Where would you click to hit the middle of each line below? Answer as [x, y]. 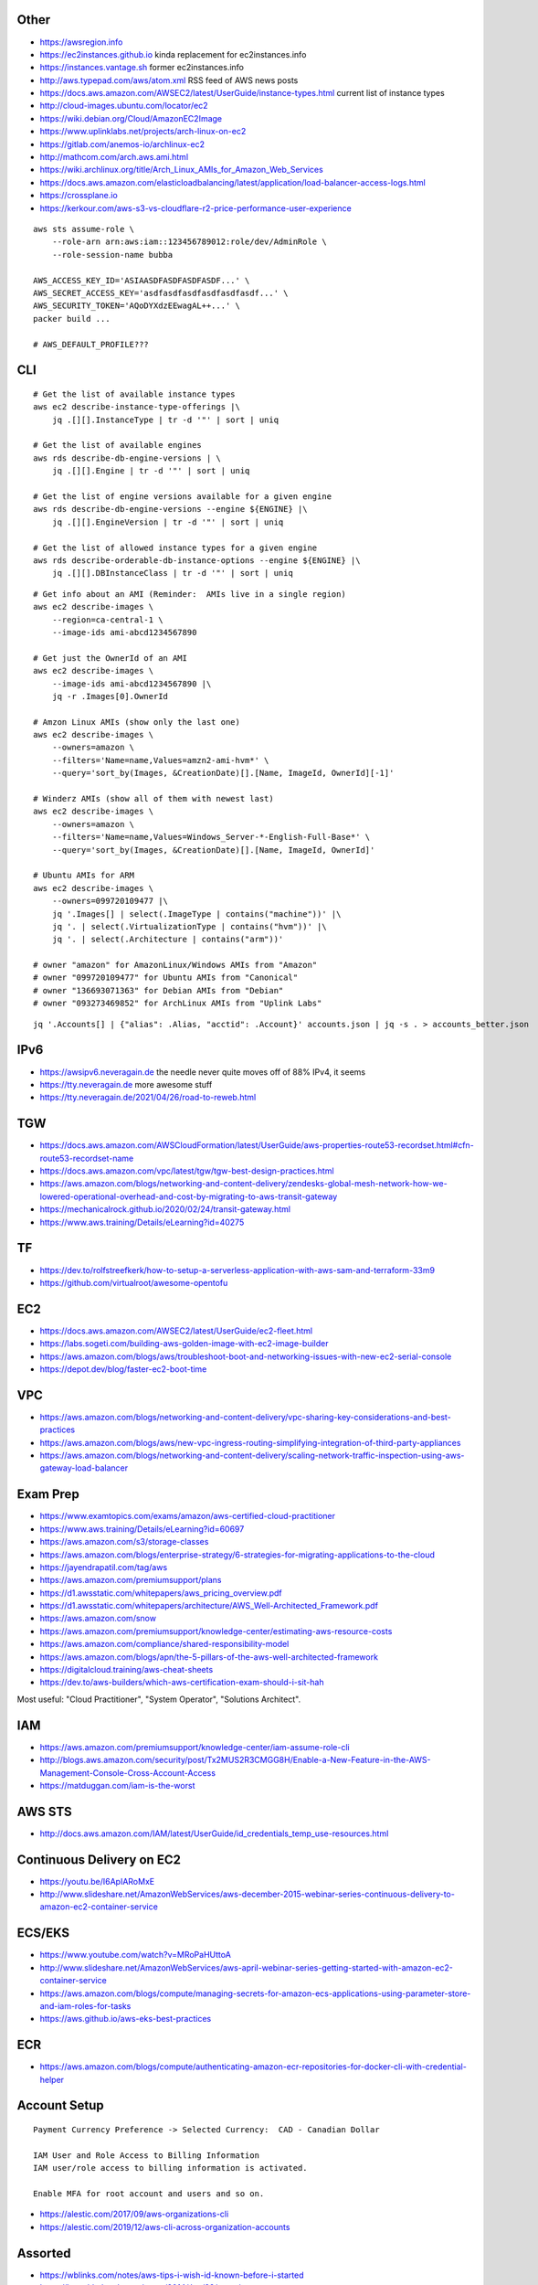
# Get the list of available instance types [135, 394]
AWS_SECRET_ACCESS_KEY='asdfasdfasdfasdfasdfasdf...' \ [161, 293]
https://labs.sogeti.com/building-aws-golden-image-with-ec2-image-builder [184, 1344]
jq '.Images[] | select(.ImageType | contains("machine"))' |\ [196, 914]
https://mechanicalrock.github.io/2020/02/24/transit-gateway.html [165, 1209]
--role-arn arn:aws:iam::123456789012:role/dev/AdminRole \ [190, 242]
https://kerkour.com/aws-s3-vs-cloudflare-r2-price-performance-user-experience [195, 208]
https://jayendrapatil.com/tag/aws [104, 1567]
